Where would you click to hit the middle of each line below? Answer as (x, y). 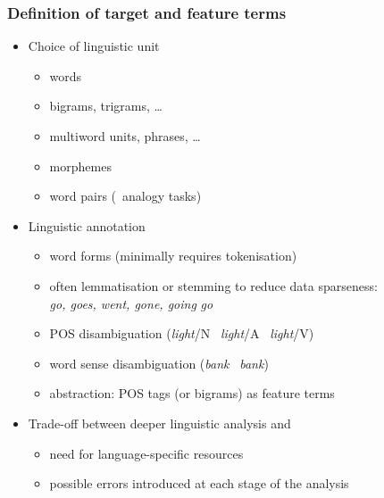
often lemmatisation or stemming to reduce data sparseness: (213, 285)
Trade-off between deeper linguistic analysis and (159, 423)
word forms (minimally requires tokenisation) (173, 256)
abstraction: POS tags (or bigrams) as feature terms (192, 393)
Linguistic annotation (87, 225)
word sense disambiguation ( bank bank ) (159, 363)
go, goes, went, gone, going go (131, 303)
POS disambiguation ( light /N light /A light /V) (182, 333)
